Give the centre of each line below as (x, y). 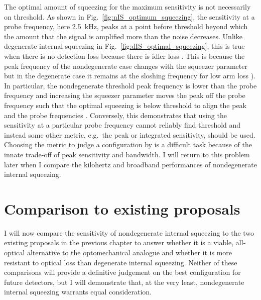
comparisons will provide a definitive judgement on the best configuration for (122, 272)
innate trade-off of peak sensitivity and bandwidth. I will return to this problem (127, 154)
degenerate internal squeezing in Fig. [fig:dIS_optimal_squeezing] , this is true (124, 46)
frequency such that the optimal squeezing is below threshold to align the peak (125, 105)
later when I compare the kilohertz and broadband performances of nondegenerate (130, 164)
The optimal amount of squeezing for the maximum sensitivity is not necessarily (127, 7)
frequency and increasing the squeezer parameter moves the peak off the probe (125, 95)
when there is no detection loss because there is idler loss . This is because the (124, 56)
